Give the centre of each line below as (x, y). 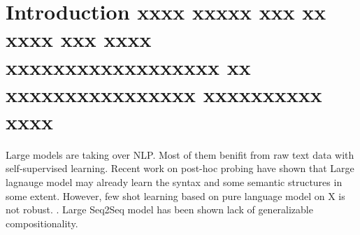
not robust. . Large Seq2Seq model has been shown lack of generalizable (159, 209)
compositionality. (42, 223)
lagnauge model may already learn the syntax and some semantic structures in (174, 182)
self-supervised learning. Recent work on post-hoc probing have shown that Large (180, 168)
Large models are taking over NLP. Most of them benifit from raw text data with (180, 154)
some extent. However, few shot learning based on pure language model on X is (175, 195)
